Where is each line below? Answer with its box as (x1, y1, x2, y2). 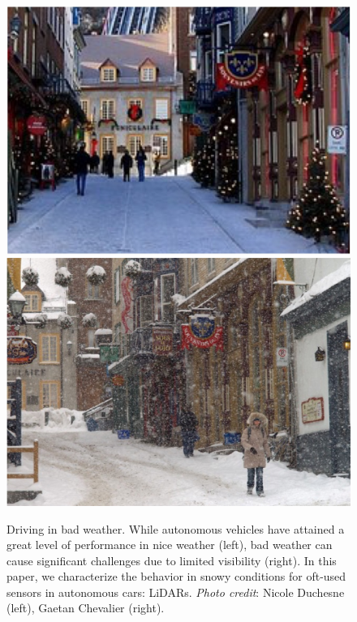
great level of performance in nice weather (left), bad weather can (6, 536, 333, 553)
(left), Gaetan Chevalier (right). (6, 599, 165, 616)
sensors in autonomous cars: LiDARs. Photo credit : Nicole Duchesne (6, 583, 345, 600)
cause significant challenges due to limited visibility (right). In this (6, 551, 337, 568)
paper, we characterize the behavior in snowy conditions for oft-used (6, 568, 346, 585)
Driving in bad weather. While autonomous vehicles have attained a (6, 520, 345, 537)
